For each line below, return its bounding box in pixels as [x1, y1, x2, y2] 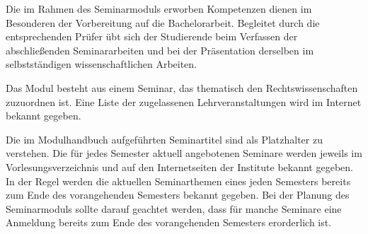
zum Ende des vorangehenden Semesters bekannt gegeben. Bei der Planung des [6, 187, 350, 202]
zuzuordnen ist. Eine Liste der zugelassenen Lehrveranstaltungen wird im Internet [6, 94, 362, 109]
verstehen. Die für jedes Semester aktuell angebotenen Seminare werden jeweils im [6, 146, 362, 160]
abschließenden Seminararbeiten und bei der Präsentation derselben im [6, 42, 314, 57]
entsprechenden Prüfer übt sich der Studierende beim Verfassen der [6, 29, 298, 44]
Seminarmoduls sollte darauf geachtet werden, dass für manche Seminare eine [6, 201, 342, 216]
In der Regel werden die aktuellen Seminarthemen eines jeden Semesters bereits [6, 173, 351, 188]
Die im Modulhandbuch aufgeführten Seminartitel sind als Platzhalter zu [6, 131, 323, 146]
